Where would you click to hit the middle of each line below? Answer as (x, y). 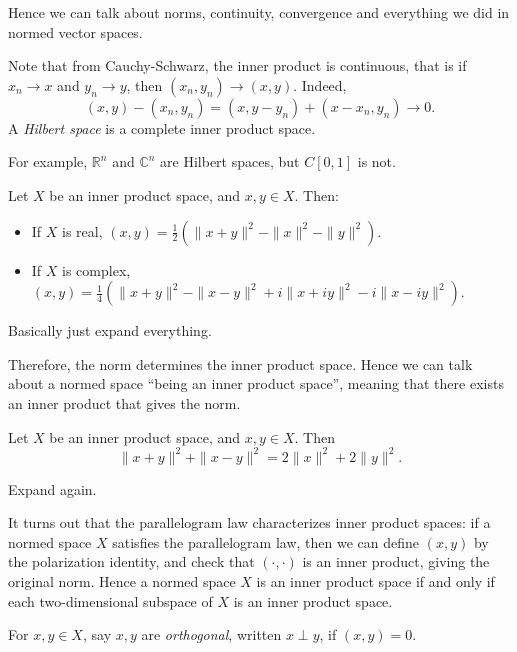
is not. (376, 161)
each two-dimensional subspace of (110, 600)
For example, (48, 161)
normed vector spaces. (75, 31)
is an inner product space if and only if (375, 581)
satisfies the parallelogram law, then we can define (265, 541)
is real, (82, 230)
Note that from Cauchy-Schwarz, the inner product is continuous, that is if (237, 65)
